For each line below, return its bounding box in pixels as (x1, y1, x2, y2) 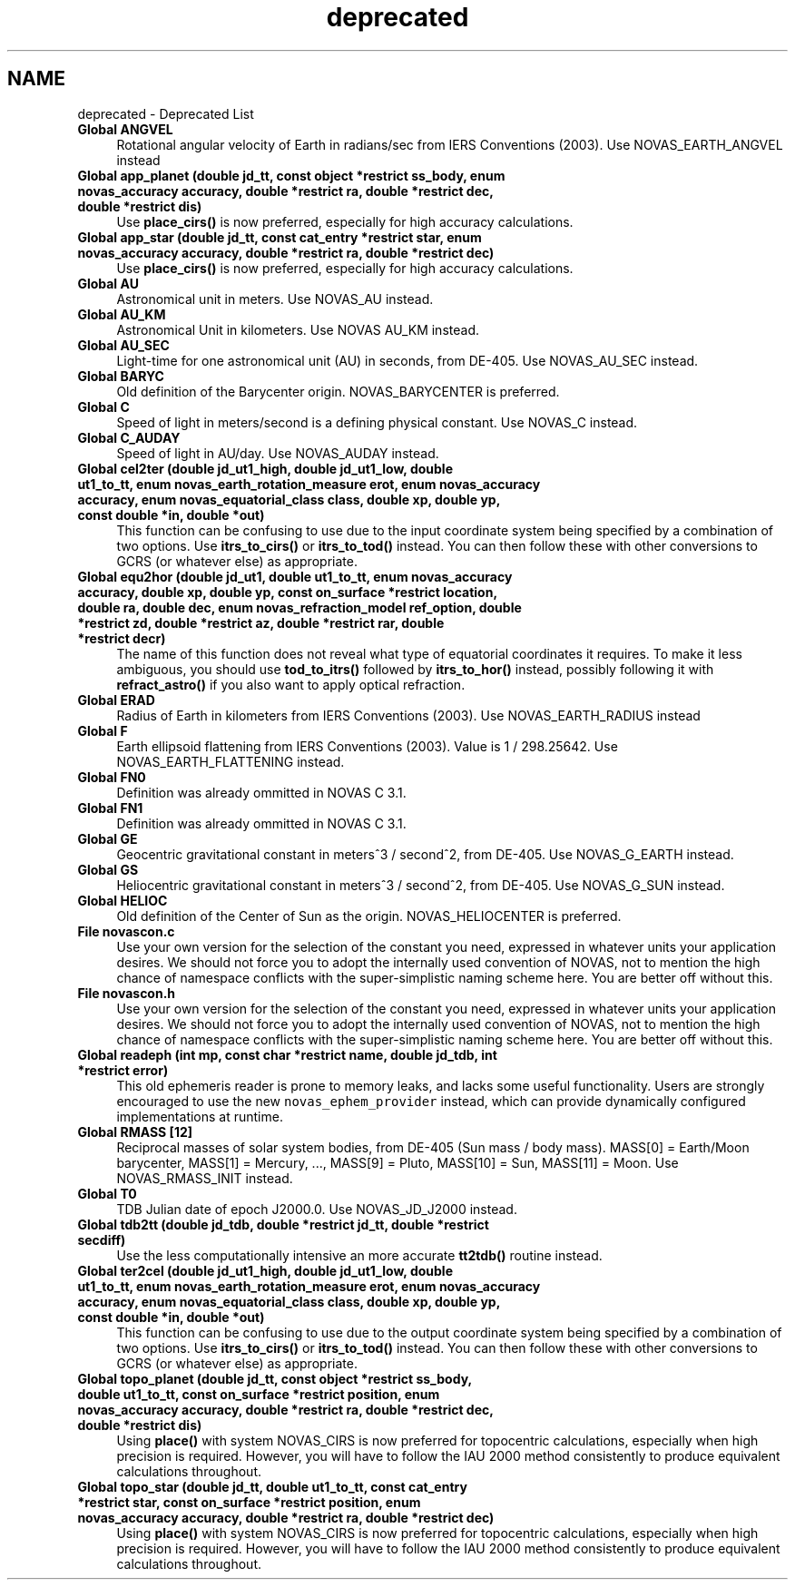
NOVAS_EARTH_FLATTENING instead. (116, 753, 345, 769)
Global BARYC (77, 367, 164, 384)
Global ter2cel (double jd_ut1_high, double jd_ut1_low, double (77, 1262, 453, 1278)
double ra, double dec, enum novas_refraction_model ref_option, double (77, 599, 522, 615)
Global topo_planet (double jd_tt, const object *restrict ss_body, (77, 1370, 473, 1386)
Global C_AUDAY (77, 429, 181, 446)
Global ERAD (77, 691, 155, 708)
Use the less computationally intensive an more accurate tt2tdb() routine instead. (116, 1247, 603, 1263)
